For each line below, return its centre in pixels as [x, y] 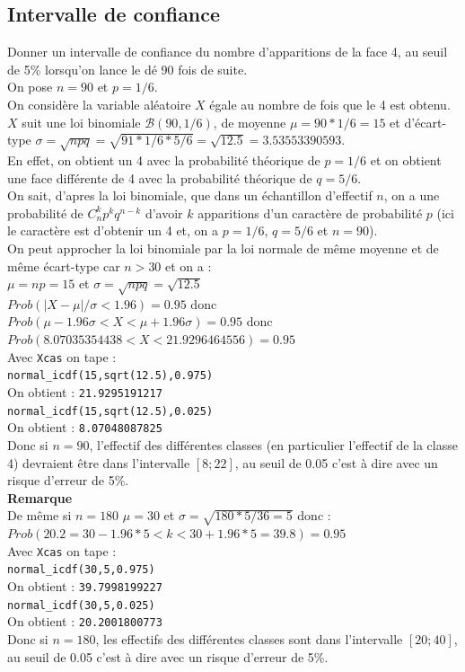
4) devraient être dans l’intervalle [99, 462]
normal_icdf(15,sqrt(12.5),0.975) [110, 376]
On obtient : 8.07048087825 [85, 427]
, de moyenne [250, 122]
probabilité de [45, 212]
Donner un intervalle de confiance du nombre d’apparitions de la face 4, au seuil [228, 52]
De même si [39, 515]
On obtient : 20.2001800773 [85, 621]
